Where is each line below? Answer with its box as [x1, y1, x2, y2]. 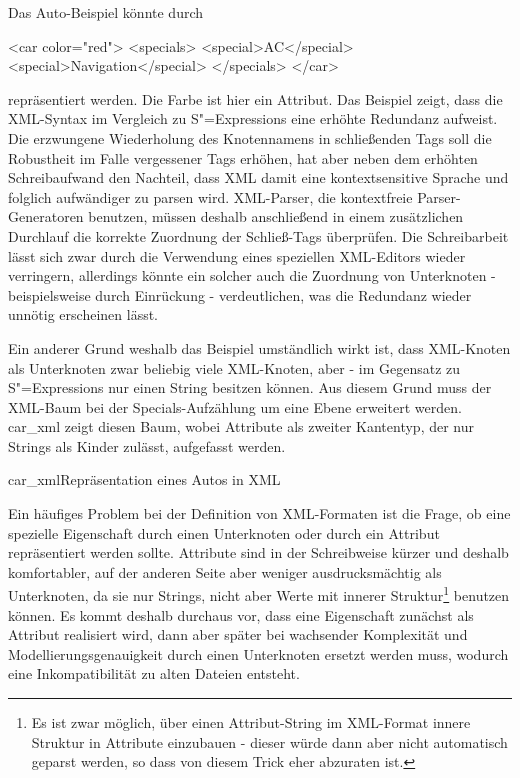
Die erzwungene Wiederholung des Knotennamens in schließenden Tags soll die [8, 127, 492, 148]
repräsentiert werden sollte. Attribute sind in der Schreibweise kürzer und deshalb [8, 542, 509, 563]
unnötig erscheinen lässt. [8, 304, 158, 325]
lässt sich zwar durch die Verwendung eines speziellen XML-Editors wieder [8, 245, 466, 266]
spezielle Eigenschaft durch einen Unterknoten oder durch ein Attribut [8, 522, 440, 543]
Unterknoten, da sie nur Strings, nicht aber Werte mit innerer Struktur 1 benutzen [8, 582, 510, 606]
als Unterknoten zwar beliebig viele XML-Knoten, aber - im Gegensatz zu [8, 357, 461, 378]
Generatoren [8, 206, 84, 227]
